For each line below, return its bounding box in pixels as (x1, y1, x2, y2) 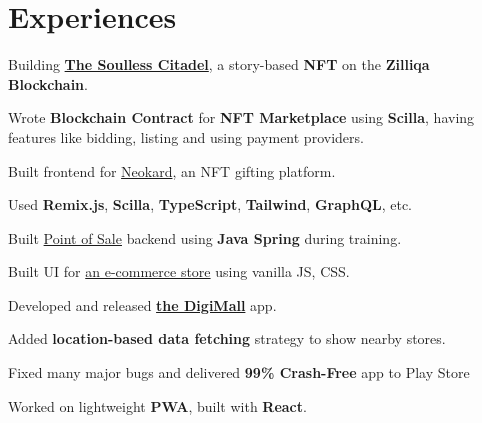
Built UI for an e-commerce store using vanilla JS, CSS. (8, 261, 350, 282)
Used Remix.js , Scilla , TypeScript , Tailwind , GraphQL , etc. (8, 194, 413, 215)
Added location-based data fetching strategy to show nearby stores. (8, 328, 446, 349)
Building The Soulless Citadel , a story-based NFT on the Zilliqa (8, 54, 430, 75)
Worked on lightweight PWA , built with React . (8, 395, 307, 416)
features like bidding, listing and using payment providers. (8, 126, 364, 147)
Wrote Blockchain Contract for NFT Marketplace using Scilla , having (8, 107, 475, 128)
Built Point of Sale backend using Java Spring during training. (8, 227, 402, 248)
